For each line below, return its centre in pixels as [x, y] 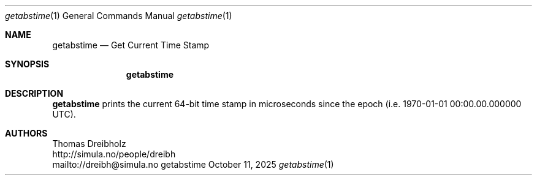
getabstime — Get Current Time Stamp [131, 45]
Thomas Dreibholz [89, 144]
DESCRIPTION [34, 93]
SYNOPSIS [27, 64]
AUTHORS [26, 133]
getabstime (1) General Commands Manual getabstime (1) [119, 16]
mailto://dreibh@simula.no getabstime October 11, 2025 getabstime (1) [193, 164]
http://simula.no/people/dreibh [114, 154]
